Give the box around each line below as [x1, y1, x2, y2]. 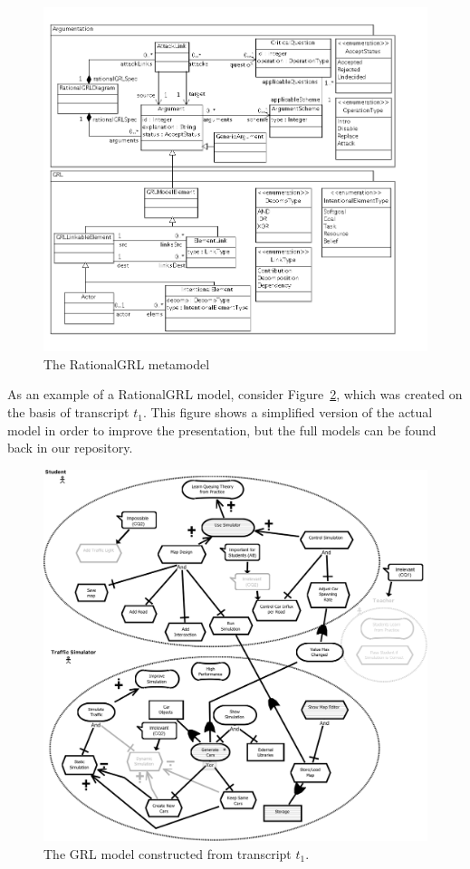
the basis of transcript [7, 403, 129, 422]
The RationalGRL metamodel [43, 354, 210, 373]
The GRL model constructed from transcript [43, 844, 292, 863]
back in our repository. [7, 438, 133, 457]
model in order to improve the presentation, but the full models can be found [7, 420, 436, 439]
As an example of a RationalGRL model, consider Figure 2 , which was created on [7, 385, 463, 404]
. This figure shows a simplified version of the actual [142, 403, 433, 422]
